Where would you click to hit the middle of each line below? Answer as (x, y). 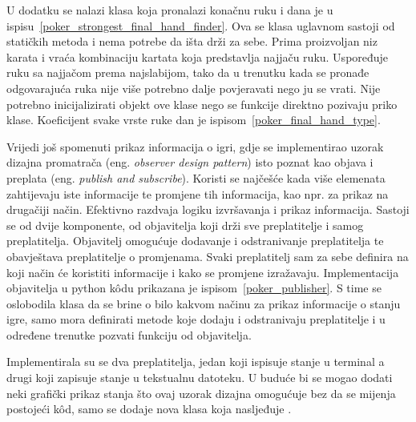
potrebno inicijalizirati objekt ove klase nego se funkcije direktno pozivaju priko (202, 104)
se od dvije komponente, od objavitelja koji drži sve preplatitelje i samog (185, 225)
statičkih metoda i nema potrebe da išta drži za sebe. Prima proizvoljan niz (192, 41)
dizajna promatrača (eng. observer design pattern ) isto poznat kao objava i (190, 162)
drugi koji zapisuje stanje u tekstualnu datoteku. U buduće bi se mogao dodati (200, 378)
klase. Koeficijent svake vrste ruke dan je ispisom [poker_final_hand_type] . (194, 120)
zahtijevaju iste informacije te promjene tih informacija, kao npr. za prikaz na (198, 193)
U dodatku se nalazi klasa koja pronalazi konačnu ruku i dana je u (170, 10)
